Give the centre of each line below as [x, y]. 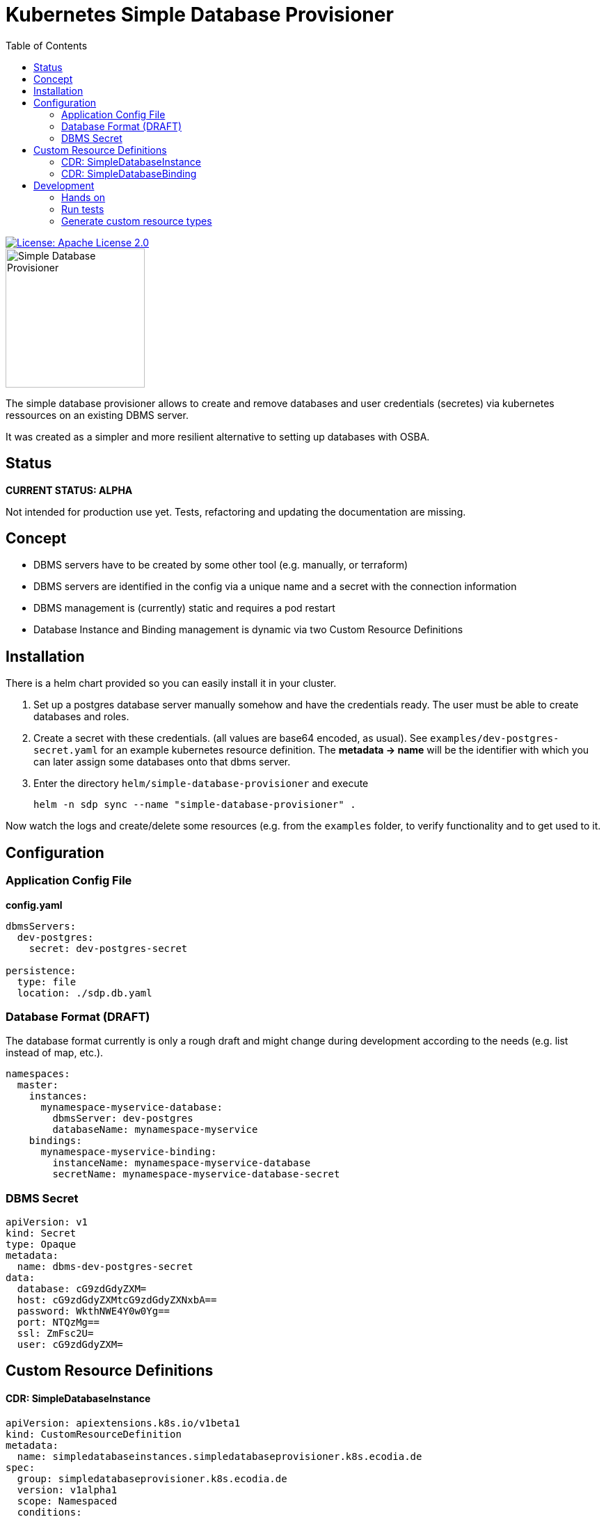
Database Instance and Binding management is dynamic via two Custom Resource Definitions [248, 630]
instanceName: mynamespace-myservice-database [182, 1163]
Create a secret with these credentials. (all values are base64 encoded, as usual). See [231, 738]
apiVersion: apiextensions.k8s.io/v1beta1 [123, 1423]
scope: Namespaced [67, 1501]
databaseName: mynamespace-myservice [155, 1130]
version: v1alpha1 [67, 1490]
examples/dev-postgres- [495, 739]
